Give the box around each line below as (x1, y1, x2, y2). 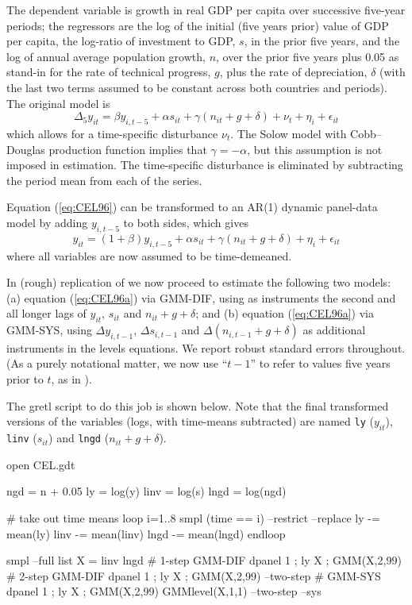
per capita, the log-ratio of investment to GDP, (6, 33, 236, 49)
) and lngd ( (48, 430, 110, 446)
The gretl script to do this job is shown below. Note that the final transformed (6, 397, 389, 414)
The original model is (6, 94, 110, 111)
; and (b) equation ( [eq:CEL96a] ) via (195, 305, 374, 322)
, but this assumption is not (247, 141, 383, 157)
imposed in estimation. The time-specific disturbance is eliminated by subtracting (6, 156, 403, 173)
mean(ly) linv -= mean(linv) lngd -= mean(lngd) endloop (6, 525, 286, 541)
